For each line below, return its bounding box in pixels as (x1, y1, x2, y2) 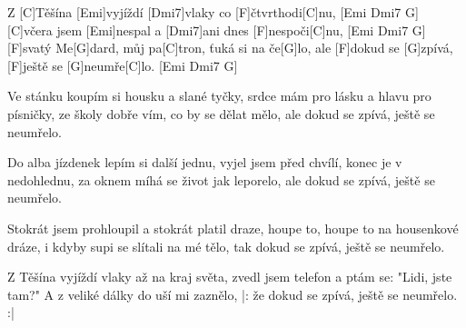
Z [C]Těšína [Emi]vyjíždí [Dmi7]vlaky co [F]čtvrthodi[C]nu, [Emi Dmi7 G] (7, 3, 419, 21)
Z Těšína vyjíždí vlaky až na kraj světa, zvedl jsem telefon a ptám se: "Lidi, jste (7, 267, 452, 286)
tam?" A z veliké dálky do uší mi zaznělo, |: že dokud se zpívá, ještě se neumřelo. (7, 284, 458, 303)
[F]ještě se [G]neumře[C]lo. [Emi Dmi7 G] (7, 55, 238, 75)
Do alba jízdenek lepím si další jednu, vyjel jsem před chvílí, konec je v (7, 153, 402, 172)
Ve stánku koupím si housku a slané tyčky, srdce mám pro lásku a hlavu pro (7, 86, 431, 105)
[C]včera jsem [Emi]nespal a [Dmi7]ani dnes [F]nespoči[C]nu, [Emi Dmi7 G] (7, 20, 426, 39)
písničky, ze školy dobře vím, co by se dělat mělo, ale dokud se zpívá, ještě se (7, 104, 435, 123)
